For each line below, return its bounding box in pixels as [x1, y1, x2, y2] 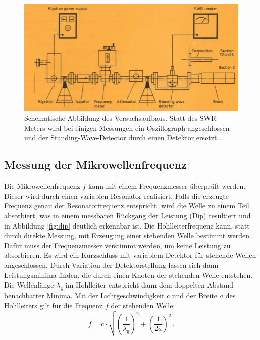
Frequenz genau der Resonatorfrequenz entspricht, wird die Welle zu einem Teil [4, 200, 249, 211]
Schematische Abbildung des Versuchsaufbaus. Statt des [24, 112, 198, 123]
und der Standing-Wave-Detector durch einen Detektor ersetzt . [24, 132, 221, 143]
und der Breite [172, 290, 218, 300]
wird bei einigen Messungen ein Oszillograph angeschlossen [47, 122, 230, 133]
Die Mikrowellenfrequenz [4, 181, 80, 191]
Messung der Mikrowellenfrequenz [4, 157, 187, 173]
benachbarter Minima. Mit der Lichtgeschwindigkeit [4, 290, 165, 300]
